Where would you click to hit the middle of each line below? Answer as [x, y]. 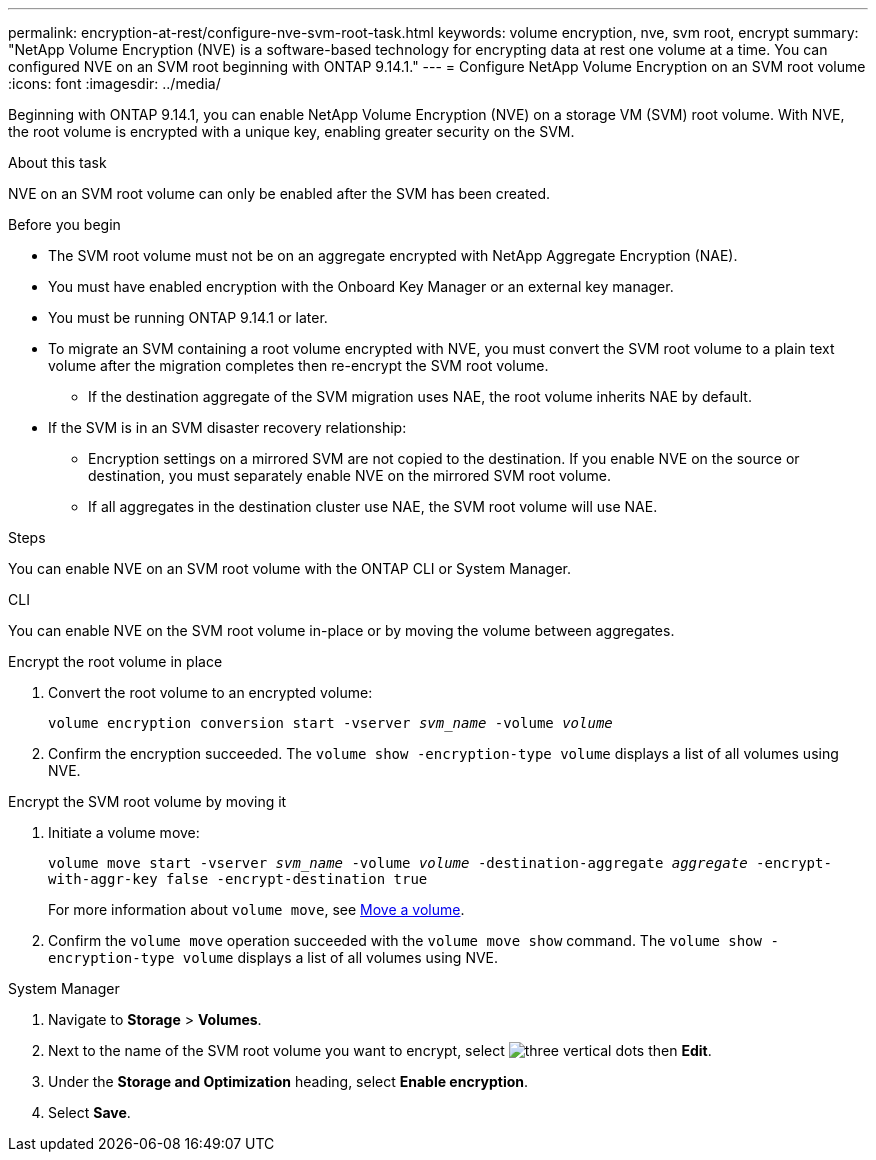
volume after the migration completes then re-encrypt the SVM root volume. [298, 365]
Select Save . [89, 1112]
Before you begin [64, 224]
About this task [57, 162]
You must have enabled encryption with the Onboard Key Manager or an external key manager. [361, 286]
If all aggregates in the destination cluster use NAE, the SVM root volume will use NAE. [373, 506]
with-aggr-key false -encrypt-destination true [238, 879]
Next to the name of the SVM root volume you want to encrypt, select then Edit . [380, 1050]
